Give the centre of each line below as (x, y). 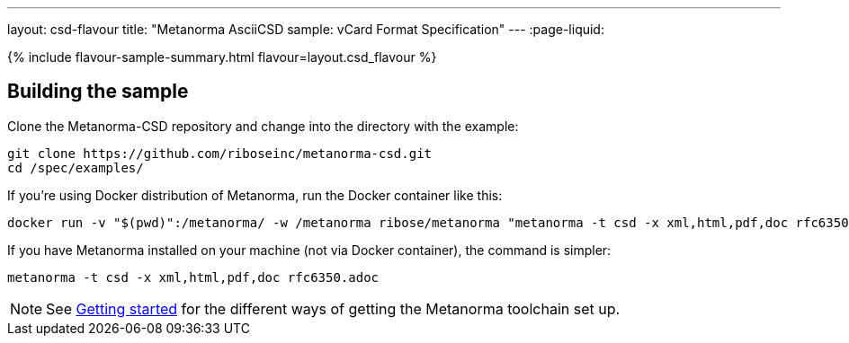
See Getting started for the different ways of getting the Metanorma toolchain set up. (333, 308)
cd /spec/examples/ (76, 167)
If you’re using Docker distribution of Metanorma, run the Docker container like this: (255, 195)
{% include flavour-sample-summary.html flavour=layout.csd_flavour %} (222, 57)
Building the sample (98, 92)
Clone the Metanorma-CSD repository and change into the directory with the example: (263, 126)
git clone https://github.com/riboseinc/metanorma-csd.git (220, 153)
